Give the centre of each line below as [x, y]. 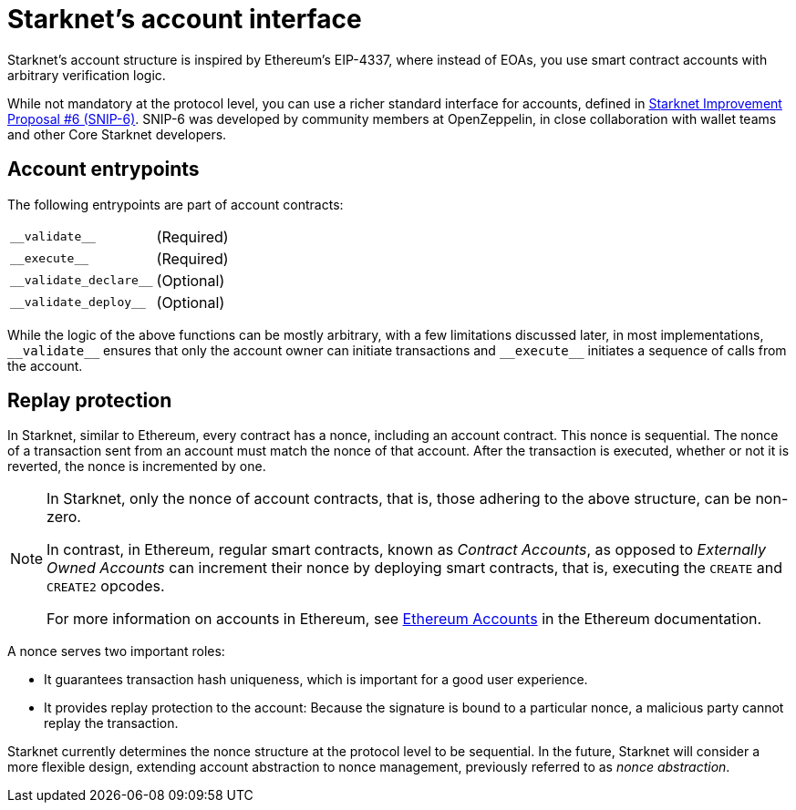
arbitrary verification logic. [87, 75]
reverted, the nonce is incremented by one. [137, 467]
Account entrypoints [103, 169]
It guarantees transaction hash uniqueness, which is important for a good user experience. [316, 680]
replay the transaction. [111, 723]
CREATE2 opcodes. [106, 586]
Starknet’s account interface [185, 19]
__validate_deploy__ [78, 302]
